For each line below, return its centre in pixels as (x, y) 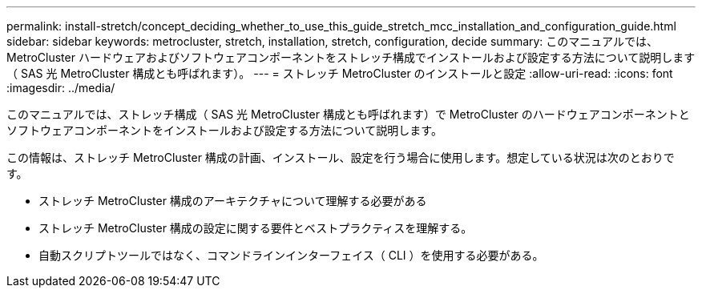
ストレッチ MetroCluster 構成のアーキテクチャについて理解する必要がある (233, 201)
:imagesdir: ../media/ (61, 88)
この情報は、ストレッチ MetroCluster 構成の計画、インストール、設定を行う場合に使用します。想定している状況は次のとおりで (341, 157)
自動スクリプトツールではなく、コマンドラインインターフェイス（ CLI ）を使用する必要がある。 (291, 255)
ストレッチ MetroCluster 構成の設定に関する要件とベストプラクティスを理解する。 (256, 228)
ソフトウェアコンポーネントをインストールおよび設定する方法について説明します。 (224, 130)
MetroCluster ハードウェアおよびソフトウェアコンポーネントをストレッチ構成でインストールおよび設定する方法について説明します (351, 57)
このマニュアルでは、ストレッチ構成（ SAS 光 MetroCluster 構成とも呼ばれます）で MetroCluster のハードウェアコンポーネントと (348, 114)
